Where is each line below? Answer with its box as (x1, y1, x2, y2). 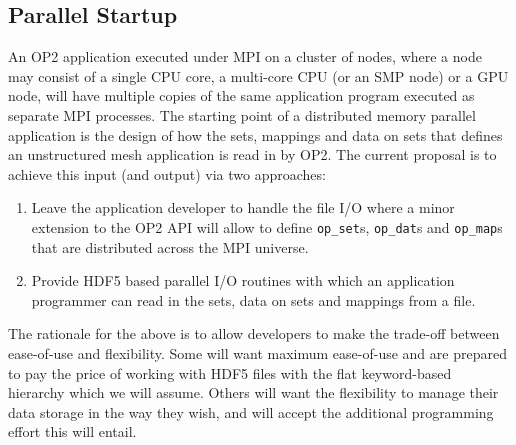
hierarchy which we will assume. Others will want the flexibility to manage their (8, 382, 499, 403)
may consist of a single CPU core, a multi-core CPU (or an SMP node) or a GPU (8, 65, 509, 86)
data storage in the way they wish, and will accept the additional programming (8, 401, 494, 422)
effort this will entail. (8, 421, 137, 442)
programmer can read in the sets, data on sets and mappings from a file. (31, 289, 476, 310)
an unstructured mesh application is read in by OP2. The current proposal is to (8, 144, 497, 165)
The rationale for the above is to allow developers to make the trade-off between (8, 323, 500, 344)
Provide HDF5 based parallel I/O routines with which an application (31, 270, 455, 291)
